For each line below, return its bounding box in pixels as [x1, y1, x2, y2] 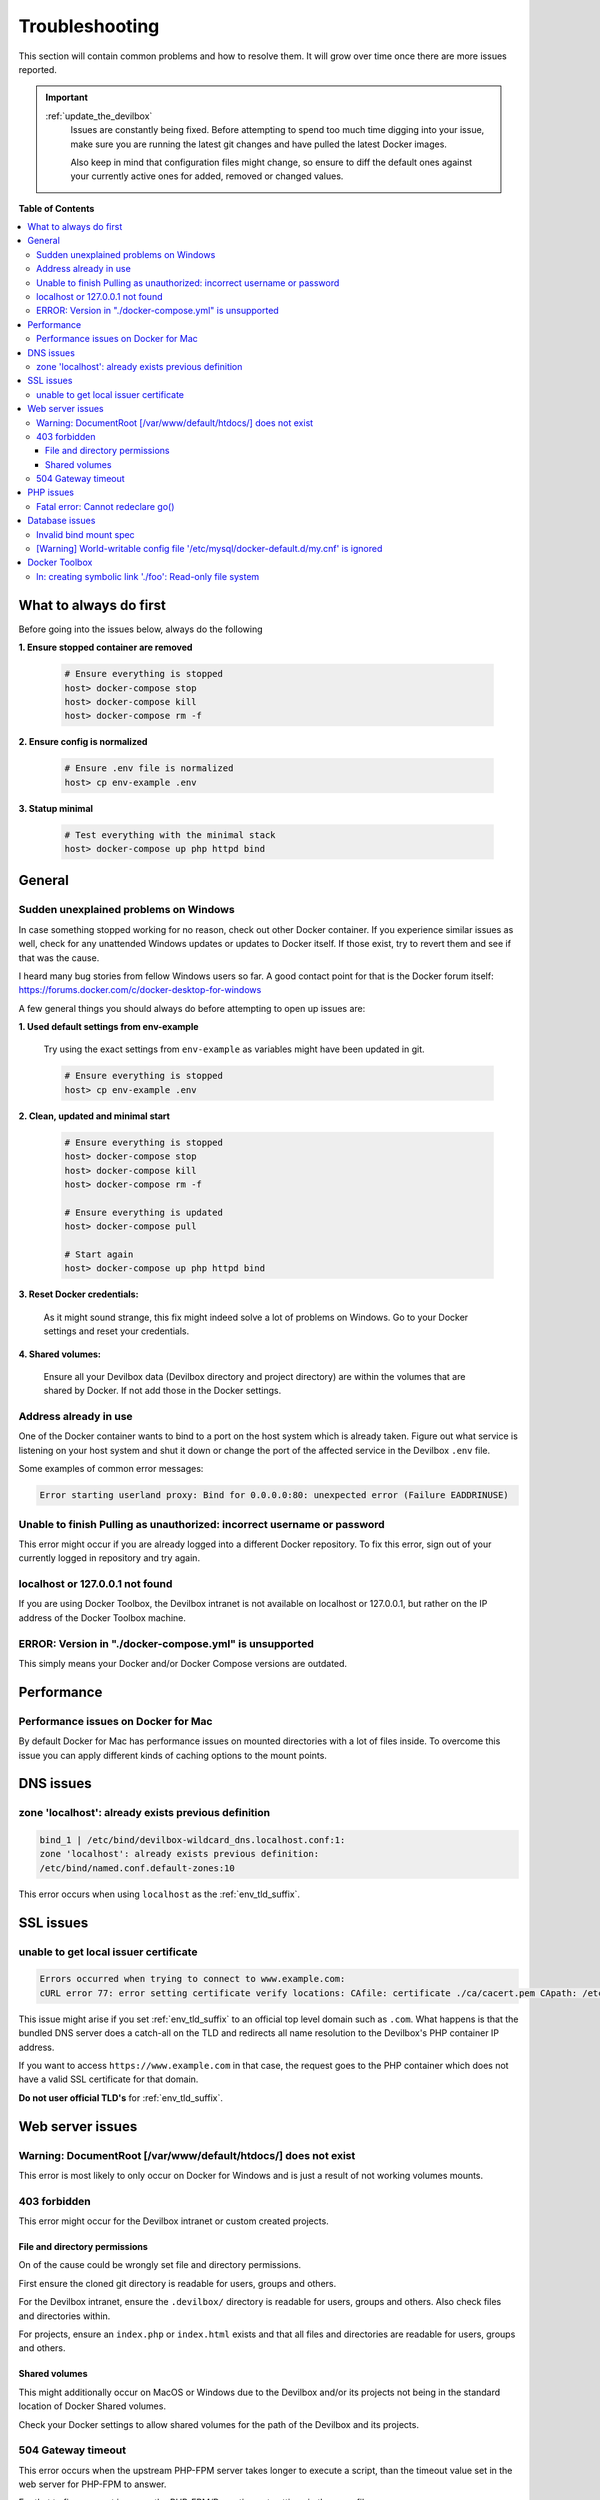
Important [45, 91, 89, 104]
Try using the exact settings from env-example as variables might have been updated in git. [43, 1043, 425, 1055]
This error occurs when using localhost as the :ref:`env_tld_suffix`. [18, 1888, 300, 1900]
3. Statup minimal [18, 802, 94, 814]
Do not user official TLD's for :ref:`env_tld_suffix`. [18, 2091, 224, 2104]
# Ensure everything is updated [64, 1206, 224, 1218]
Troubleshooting [18, 15, 160, 37]
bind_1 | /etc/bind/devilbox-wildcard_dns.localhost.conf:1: [39, 1835, 346, 1846]
